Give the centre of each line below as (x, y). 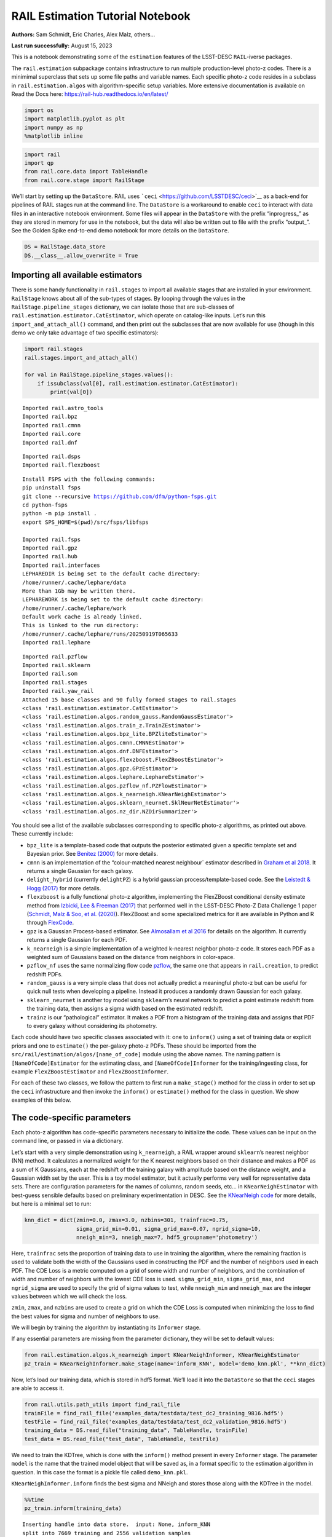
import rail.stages (53, 349)
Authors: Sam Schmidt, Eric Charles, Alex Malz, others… (83, 34)
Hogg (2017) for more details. (64, 888)
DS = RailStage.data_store (65, 247)
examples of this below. (41, 1100)
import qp (39, 163)
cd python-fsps (45, 505)
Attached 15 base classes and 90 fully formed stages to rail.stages (129, 700)
